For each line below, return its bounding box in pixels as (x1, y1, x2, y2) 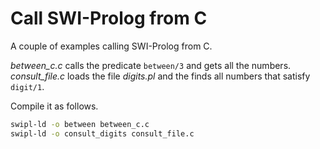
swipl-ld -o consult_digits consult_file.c (10, 128, 195, 139)
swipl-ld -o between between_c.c (10, 119, 150, 129)
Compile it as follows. (10, 100, 99, 112)
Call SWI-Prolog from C (10, 7, 208, 30)
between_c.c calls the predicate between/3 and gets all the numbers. (10, 59, 292, 71)
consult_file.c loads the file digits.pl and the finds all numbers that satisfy (10, 70, 311, 82)
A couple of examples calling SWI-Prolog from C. (10, 40, 213, 52)
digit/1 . (10, 80, 45, 92)
